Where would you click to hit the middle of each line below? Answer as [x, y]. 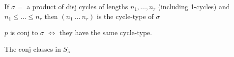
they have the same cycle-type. [106, 32]
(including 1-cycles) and [194, 6]
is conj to [24, 32]
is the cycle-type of [125, 16]
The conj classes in [33, 48]
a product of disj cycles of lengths [77, 6]
